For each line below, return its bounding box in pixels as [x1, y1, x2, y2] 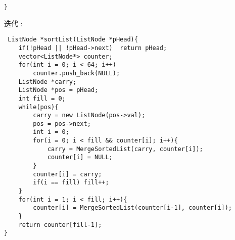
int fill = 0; [18, 94, 66, 102]
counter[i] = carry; [33, 170, 102, 178]
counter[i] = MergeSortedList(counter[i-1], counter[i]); [33, 204, 232, 212]
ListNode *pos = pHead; [18, 86, 99, 94]
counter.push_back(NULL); [33, 69, 120, 77]
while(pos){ [18, 103, 59, 111]
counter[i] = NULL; [47, 154, 113, 161]
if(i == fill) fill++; [33, 179, 109, 186]
